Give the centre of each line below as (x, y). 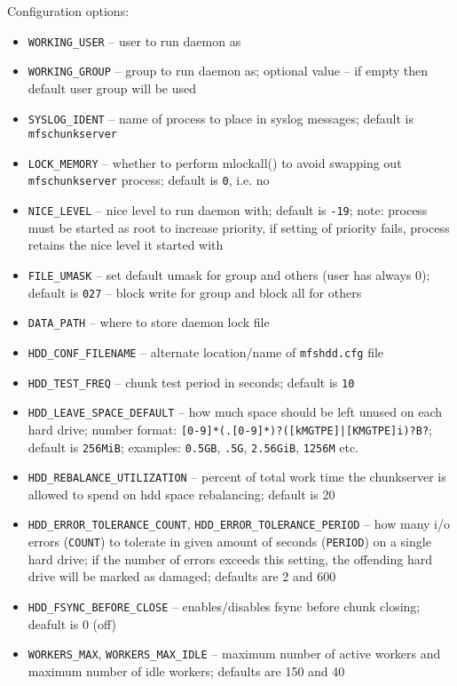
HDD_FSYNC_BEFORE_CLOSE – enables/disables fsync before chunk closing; (224, 606)
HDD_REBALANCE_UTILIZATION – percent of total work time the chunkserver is (237, 477)
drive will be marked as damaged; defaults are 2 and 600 (182, 576)
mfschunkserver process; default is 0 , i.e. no (149, 180)
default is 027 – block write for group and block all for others (195, 292)
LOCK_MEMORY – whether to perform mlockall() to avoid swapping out (215, 162)
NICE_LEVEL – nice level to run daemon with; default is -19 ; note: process (228, 210)
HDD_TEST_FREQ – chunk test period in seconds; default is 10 (191, 382)
